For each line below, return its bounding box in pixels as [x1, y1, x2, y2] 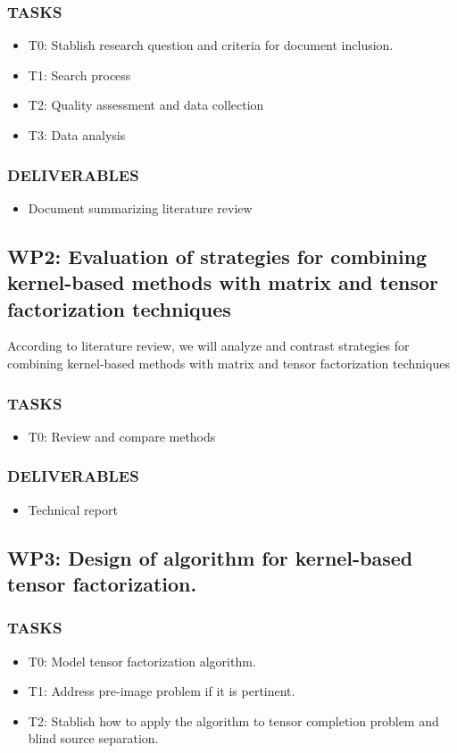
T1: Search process [28, 65, 131, 84]
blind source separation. [28, 729, 159, 748]
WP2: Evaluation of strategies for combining [7, 242, 428, 269]
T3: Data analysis [28, 126, 126, 144]
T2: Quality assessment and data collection [28, 95, 264, 114]
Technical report [28, 500, 118, 518]
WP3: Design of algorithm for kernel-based [7, 543, 413, 571]
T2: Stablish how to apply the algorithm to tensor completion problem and [28, 711, 439, 730]
